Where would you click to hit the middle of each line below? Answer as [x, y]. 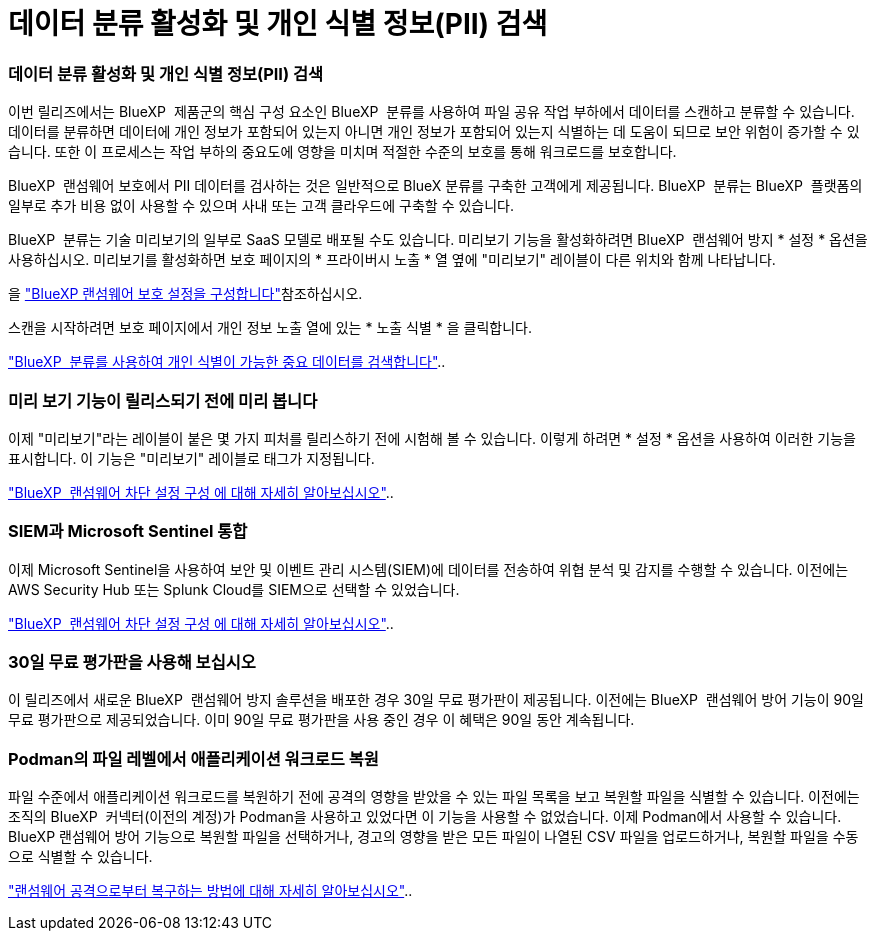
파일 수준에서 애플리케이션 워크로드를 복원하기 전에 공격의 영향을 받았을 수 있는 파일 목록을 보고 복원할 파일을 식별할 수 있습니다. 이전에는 [434, 797]
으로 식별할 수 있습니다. [80, 857]
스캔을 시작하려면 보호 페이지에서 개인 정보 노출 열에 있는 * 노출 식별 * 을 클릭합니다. [270, 328]
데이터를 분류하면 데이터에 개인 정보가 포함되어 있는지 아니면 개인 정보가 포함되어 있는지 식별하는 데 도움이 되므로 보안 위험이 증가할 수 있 [434, 132]
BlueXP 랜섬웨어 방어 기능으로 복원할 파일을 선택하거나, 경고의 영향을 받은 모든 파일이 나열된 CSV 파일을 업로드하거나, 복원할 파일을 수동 [433, 837]
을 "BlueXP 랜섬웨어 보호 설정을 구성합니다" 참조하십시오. [185, 294]
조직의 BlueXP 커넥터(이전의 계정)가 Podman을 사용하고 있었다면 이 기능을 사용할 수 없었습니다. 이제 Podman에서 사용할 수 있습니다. [425, 817]
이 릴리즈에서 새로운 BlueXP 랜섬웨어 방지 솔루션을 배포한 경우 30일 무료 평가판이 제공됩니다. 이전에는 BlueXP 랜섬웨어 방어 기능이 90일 [436, 700]
